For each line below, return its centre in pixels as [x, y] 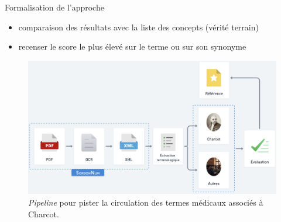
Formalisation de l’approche [54, 7]
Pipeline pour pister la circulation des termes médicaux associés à [146, 202]
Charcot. [44, 214]
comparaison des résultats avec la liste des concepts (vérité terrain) [138, 27]
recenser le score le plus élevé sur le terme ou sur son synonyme [132, 46]
